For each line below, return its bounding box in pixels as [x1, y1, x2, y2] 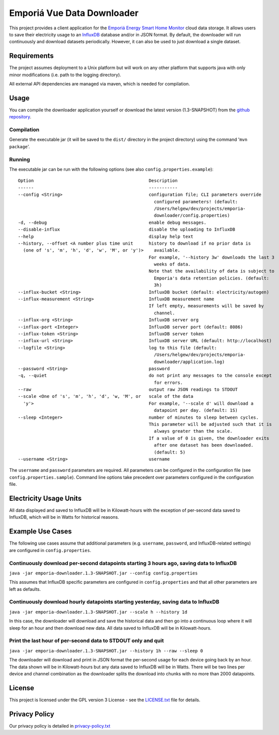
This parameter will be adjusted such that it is [148, 422, 272, 427]
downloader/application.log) [154, 359, 225, 365]
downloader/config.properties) [154, 213, 230, 218]
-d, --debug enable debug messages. [18, 219, 207, 225]
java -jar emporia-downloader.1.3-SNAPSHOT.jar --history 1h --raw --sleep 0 [9, 648, 203, 653]
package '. [9, 143, 30, 149]
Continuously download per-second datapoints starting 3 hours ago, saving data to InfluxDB [9, 559, 237, 566]
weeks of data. [154, 262, 191, 267]
